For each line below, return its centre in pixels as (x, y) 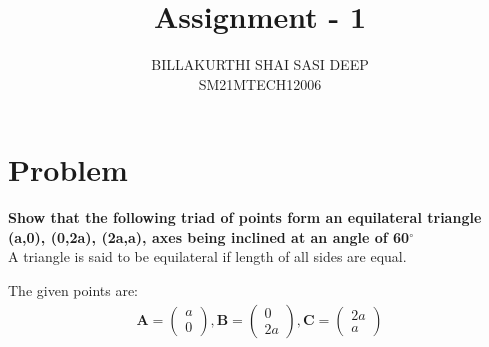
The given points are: (73, 290)
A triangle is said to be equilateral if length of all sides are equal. (207, 256)
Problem (68, 169)
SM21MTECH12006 (260, 83)
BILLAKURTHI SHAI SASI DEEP (260, 64)
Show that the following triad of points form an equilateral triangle (245, 217)
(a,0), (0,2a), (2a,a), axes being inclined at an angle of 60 (209, 236)
